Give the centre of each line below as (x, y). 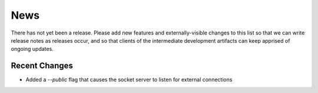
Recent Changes (42, 66)
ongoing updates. (32, 49)
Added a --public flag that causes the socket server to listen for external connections (129, 80)
